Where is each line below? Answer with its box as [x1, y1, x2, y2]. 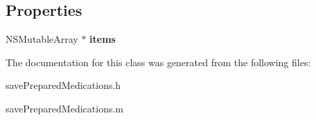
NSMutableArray [6, 32, 78, 46]
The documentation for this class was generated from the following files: [6, 54, 311, 69]
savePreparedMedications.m [6, 101, 123, 115]
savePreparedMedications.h [6, 78, 121, 92]
